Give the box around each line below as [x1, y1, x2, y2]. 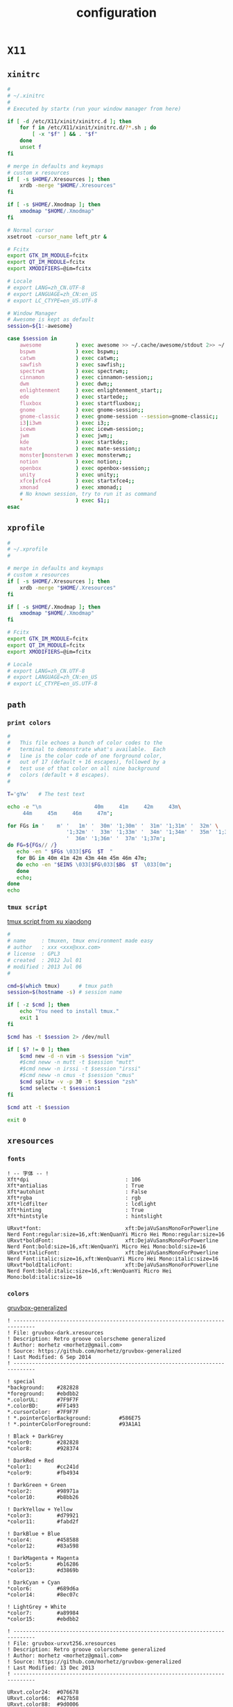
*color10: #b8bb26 [7, 1494, 79, 1501]
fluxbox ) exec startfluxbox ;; [19, 400, 141, 407]
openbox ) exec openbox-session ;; [19, 464, 150, 471]
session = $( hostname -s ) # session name [7, 989, 123, 996]
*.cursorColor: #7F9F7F [7, 1408, 79, 1416]
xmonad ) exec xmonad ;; [19, 484, 123, 491]
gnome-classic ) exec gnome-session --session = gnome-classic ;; [19, 413, 218, 420]
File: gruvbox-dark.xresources [13, 1330, 104, 1337]
